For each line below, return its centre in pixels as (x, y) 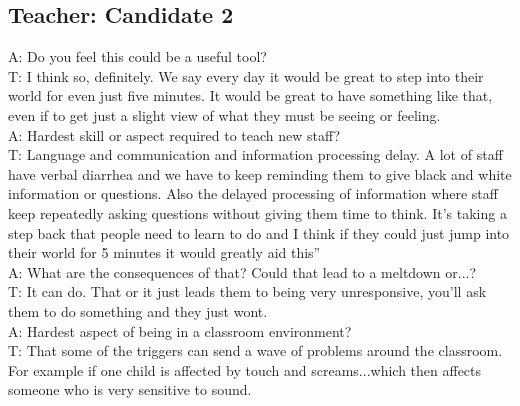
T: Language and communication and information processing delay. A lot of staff (255, 154)
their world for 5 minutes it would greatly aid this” (164, 252)
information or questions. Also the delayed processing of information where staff (253, 193)
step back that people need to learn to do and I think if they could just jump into (259, 232)
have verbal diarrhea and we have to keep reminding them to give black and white (260, 173)
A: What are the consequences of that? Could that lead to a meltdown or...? (242, 271)
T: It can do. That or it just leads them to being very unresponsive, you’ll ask (247, 291)
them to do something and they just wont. (138, 310)
